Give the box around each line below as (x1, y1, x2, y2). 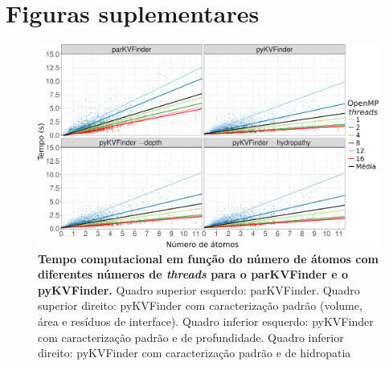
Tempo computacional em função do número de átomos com (38, 250, 379, 266)
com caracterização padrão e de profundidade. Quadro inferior (38, 328, 344, 345)
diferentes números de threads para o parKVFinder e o (38, 266, 348, 283)
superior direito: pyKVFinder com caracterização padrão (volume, (38, 297, 362, 314)
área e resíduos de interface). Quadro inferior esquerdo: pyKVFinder (38, 313, 374, 330)
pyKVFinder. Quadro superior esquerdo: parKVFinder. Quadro (38, 281, 360, 298)
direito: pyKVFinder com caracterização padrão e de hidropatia (38, 344, 351, 361)
